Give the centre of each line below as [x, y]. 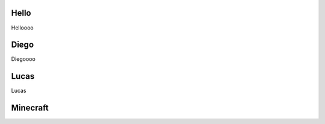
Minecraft [30, 108]
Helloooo [22, 28]
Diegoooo [23, 59]
